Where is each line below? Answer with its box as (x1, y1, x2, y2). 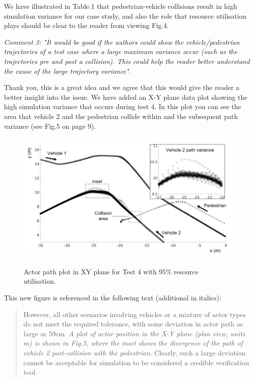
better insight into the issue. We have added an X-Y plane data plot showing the (4, 91, 248, 102)
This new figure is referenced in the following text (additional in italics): (4, 293, 222, 302)
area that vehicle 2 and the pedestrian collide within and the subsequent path (4, 111, 238, 121)
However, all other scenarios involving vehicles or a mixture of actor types (23, 309, 246, 319)
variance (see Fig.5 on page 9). (4, 120, 96, 131)
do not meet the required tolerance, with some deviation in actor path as (23, 319, 243, 329)
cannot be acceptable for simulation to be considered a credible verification (23, 357, 249, 367)
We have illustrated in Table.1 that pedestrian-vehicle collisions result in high (4, 1, 237, 11)
